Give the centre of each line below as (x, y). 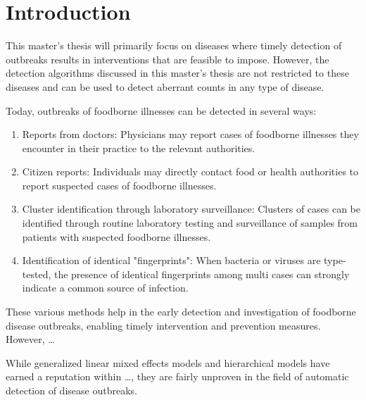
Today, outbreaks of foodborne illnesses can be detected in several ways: (161, 110)
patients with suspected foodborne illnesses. (116, 236)
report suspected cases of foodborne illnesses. (119, 185)
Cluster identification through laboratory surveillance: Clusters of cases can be (191, 209)
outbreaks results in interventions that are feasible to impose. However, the (168, 59)
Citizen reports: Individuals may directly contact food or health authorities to (190, 171)
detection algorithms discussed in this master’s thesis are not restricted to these (177, 73)
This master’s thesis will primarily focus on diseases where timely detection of (174, 45)
